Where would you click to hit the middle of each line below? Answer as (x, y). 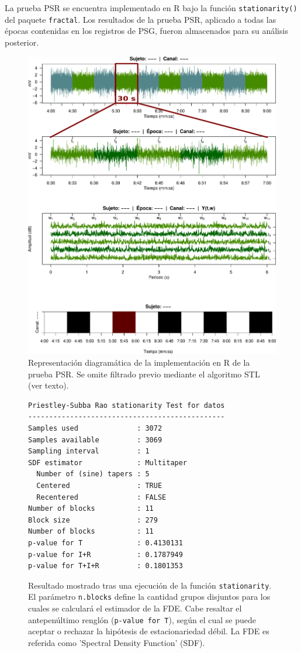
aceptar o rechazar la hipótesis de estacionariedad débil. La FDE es (149, 631)
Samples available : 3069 (95, 440)
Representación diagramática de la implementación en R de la (139, 362)
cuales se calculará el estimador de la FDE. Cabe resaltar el (135, 608)
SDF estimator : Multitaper (108, 463)
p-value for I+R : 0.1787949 (105, 554)
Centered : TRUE (99, 486)
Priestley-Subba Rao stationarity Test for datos (127, 405)
